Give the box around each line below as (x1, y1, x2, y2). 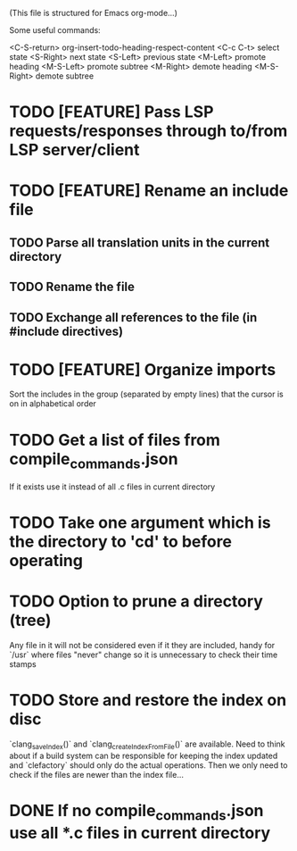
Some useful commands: (9, 25, 101, 35)
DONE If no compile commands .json (9, 801, 265, 824)
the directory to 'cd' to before (9, 531, 232, 552)
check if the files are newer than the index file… (9, 769, 185, 780)
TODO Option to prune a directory (9, 591, 263, 612)
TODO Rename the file (9, 279, 136, 295)
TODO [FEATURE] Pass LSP (9, 102, 214, 122)
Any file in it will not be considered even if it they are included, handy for (9, 640, 276, 651)
